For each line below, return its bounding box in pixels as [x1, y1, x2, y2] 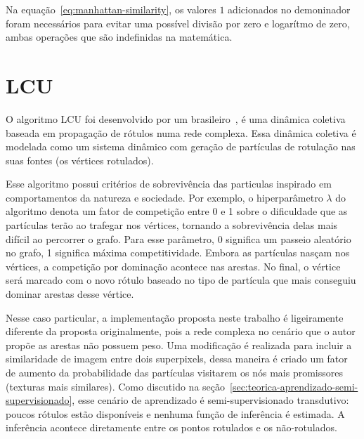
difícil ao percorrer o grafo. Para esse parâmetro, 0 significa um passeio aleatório [6, 231, 351, 246]
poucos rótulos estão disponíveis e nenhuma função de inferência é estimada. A [6, 406, 345, 421]
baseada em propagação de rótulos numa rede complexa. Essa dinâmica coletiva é [6, 125, 356, 140]
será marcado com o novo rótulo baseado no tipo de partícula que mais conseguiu [6, 273, 356, 287]
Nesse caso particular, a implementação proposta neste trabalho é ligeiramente [6, 310, 344, 325]
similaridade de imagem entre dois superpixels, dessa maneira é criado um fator [6, 351, 348, 366]
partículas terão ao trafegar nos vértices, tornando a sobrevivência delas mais [6, 218, 338, 232]
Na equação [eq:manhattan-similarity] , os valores [6, 2, 216, 16]
